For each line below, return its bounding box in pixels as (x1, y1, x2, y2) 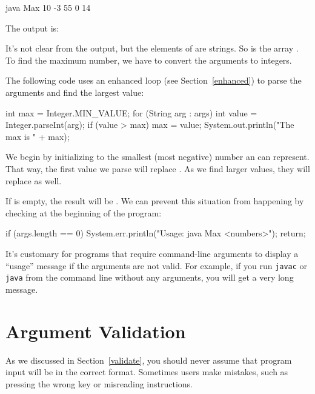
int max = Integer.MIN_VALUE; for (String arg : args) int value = (5, 106, 257, 119)
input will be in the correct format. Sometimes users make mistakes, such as (5, 366, 288, 378)
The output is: (5, 21, 59, 34)
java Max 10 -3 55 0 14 (5, 1, 91, 13)
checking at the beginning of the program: (5, 206, 162, 219)
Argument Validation (5, 318, 186, 343)
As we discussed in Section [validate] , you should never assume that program (5, 353, 292, 366)
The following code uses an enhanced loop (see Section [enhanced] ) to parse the (5, 74, 302, 87)
